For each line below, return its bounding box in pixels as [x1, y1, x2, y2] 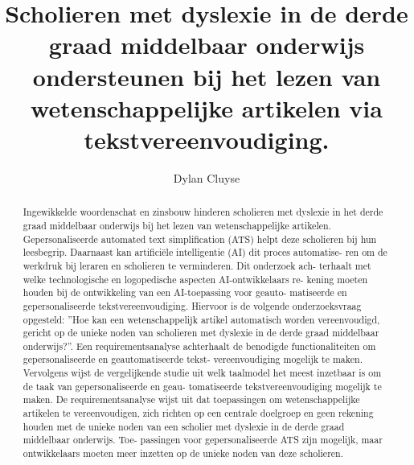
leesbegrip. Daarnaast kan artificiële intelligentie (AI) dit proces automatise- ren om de [23, 245, 387, 259]
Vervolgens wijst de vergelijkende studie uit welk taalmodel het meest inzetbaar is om [23, 366, 382, 380]
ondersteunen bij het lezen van [32, 60, 381, 93]
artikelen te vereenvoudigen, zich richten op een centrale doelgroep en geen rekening [23, 406, 374, 420]
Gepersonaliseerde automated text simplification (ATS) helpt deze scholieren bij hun [23, 232, 377, 245]
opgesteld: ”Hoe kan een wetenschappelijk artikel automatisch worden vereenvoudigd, [23, 312, 380, 326]
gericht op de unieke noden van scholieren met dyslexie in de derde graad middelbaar [23, 326, 379, 339]
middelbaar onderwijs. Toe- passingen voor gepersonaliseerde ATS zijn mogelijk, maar [23, 433, 383, 446]
